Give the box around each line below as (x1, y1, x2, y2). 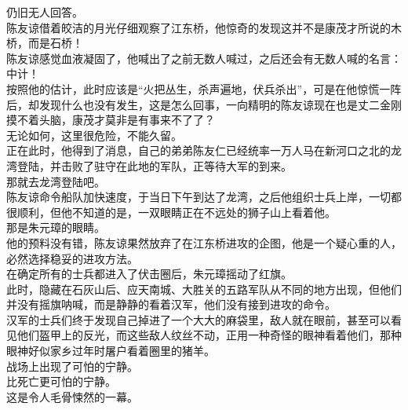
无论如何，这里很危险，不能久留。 (6, 126, 182, 143)
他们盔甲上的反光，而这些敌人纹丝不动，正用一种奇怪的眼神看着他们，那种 (16, 327, 402, 343)
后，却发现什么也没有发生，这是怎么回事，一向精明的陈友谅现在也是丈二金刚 (6, 96, 402, 112)
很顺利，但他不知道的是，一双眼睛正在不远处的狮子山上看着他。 (6, 203, 336, 220)
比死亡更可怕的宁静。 (6, 373, 116, 390)
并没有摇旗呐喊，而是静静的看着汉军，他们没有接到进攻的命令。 (6, 296, 336, 313)
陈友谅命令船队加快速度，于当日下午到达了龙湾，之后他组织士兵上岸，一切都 (6, 189, 402, 205)
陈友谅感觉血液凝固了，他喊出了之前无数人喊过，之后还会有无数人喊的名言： (6, 49, 402, 66)
